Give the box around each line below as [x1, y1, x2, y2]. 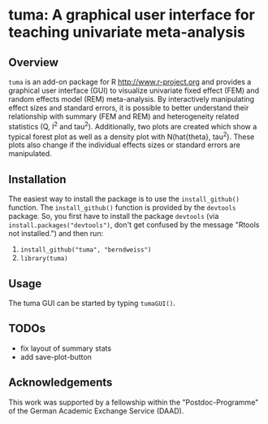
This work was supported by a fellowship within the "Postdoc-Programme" [8, 397, 259, 407]
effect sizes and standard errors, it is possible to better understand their [8, 103, 249, 112]
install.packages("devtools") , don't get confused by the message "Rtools [8, 220, 260, 229]
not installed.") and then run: [8, 229, 104, 238]
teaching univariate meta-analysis [8, 23, 245, 42]
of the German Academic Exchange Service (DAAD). [8, 405, 184, 416]
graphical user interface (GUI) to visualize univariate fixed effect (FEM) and [8, 85, 260, 95]
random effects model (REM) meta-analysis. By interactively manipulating [8, 94, 254, 103]
